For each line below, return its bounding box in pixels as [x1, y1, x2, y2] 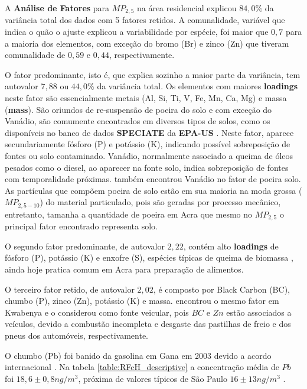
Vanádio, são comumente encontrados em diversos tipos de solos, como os [5, 115, 270, 127]
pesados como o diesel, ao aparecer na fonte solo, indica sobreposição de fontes [5, 161, 289, 173]
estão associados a [226, 306, 292, 318]
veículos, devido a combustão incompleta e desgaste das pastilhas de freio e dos [5, 317, 291, 330]
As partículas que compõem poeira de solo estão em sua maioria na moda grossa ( [5, 184, 302, 196]
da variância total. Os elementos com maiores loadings [97, 80, 298, 92]
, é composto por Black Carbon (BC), [153, 283, 290, 295]
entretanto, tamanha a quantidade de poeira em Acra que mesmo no [5, 208, 253, 220]
